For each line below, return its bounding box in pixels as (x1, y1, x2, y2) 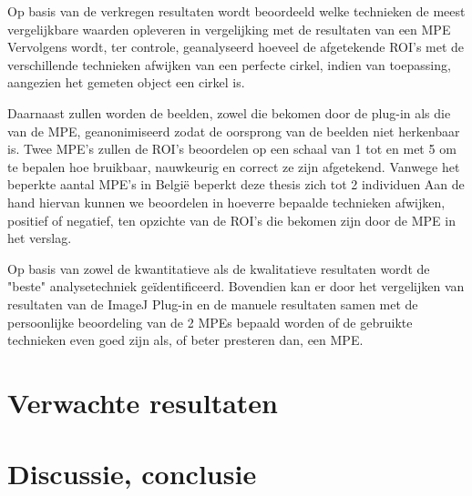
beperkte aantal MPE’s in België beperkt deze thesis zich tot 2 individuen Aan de (7, 175, 465, 194)
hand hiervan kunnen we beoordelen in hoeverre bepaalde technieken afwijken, (7, 192, 446, 211)
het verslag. (7, 228, 72, 248)
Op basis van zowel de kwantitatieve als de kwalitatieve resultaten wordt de (7, 258, 430, 278)
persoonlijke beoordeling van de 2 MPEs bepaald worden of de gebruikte (7, 312, 413, 331)
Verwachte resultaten (7, 383, 278, 420)
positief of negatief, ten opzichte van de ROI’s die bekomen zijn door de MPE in (7, 210, 456, 229)
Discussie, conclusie (7, 455, 257, 492)
